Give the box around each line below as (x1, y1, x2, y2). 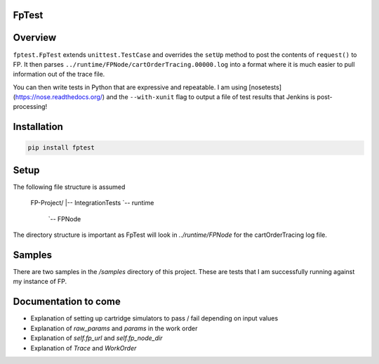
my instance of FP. (13, 278, 67, 286)
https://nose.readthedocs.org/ (15, 93, 103, 101)
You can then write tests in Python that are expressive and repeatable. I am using (13, 83, 248, 91)
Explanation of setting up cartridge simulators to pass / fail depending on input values (30, 314, 279, 323)
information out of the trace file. (13, 70, 105, 79)
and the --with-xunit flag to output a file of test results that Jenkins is (106, 93, 316, 101)
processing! (13, 103, 48, 111)
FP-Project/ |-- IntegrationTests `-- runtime (30, 199, 154, 207)
